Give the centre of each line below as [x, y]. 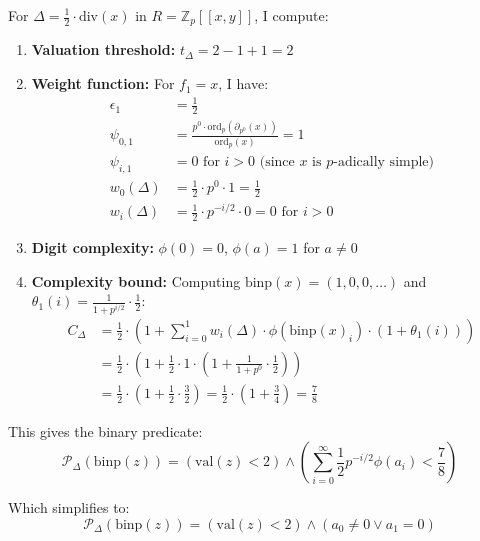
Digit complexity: [92, 247]
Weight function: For [103, 83]
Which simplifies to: [69, 507]
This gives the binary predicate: [105, 430]
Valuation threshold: [103, 49]
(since [277, 162]
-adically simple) [384, 162]
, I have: [243, 83]
